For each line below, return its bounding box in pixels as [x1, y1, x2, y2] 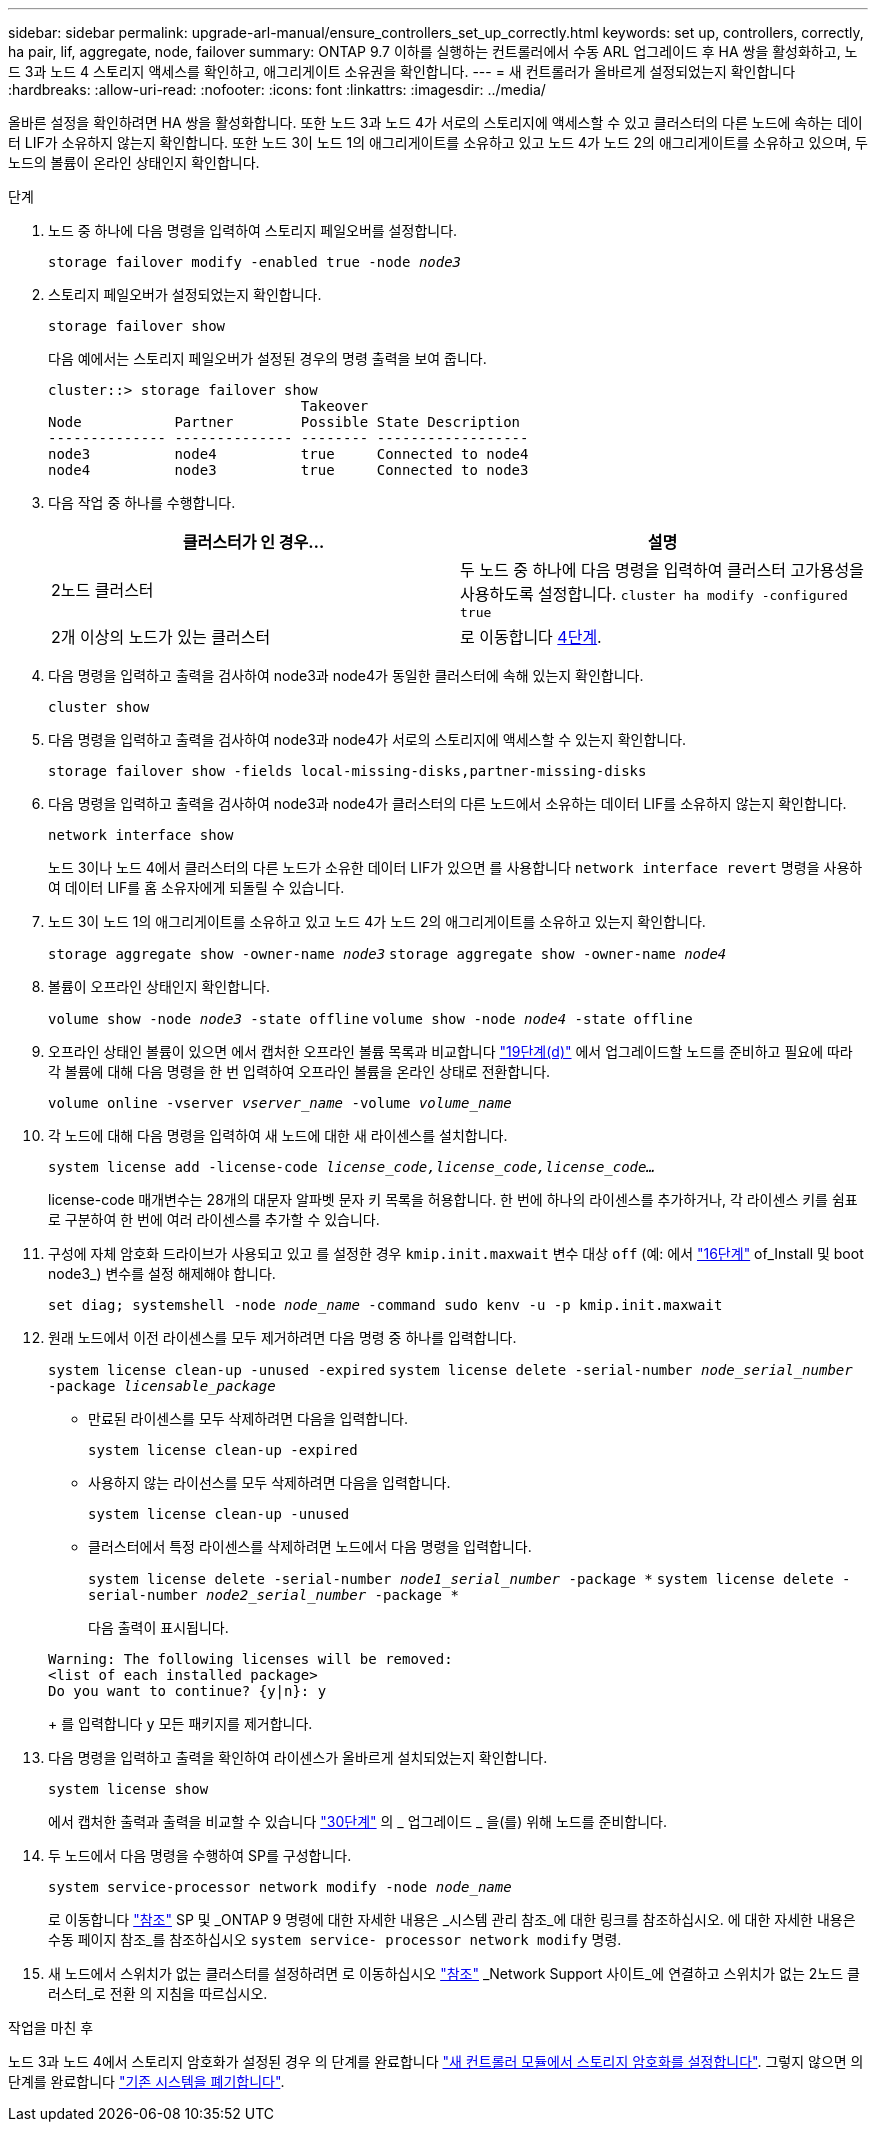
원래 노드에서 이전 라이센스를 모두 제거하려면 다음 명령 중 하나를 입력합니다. [48, 1329, 517, 1346]
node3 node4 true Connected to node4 [48, 446, 529, 462]
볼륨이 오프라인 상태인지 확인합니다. [48, 978, 270, 995]
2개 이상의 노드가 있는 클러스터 [51, 627, 271, 647]
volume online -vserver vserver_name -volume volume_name [48, 1095, 512, 1111]
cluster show [48, 699, 150, 715]
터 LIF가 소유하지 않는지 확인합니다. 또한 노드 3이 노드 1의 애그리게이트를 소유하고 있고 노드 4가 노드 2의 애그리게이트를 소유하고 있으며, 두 [8, 134, 868, 151]
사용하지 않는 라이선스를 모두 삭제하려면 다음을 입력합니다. [88, 1474, 451, 1491]
